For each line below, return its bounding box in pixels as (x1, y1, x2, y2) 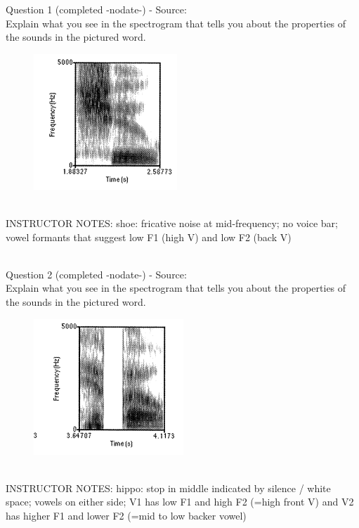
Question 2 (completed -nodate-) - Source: (6, 266, 187, 281)
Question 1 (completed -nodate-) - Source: (6, 2, 187, 16)
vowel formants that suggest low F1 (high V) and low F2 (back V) (6, 229, 292, 244)
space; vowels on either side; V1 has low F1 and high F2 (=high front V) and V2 (6, 494, 354, 509)
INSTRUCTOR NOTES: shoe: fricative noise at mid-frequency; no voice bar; (6, 215, 338, 230)
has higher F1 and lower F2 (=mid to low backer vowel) (6, 508, 247, 522)
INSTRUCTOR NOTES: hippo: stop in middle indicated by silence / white (6, 480, 331, 495)
